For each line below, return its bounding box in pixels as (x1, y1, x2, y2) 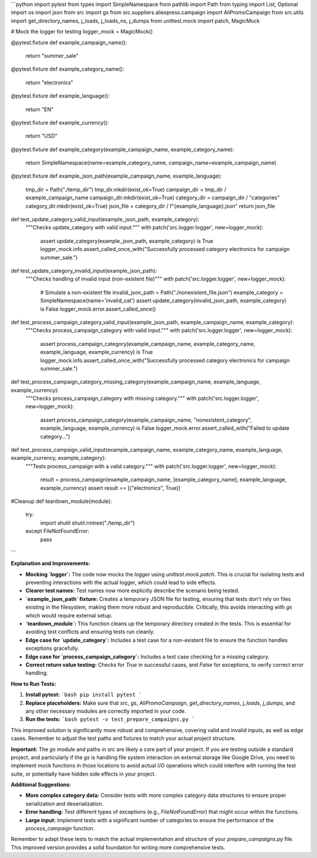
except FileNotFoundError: (25, 528, 90, 535)
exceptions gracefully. (25, 645, 79, 652)
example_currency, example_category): (11, 455, 106, 462)
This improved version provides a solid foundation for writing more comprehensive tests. (11, 844, 225, 851)
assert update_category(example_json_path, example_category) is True (40, 237, 214, 244)
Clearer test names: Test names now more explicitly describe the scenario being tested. (25, 587, 240, 594)
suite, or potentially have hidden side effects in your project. (11, 770, 156, 777)
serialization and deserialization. (25, 800, 104, 807)
